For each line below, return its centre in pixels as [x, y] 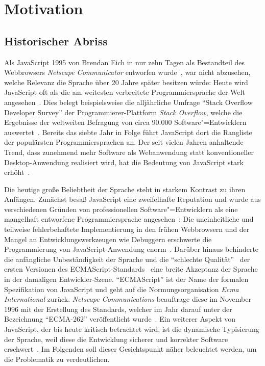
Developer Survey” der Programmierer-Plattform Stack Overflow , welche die [123, 112]
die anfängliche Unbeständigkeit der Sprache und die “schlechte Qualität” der [127, 259]
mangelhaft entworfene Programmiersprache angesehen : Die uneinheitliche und [129, 219]
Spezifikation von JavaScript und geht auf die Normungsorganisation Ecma [122, 289]
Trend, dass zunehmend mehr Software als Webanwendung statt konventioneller [129, 152]
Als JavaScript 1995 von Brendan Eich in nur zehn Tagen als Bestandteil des [124, 62]
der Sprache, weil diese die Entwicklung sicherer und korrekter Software [116, 339]
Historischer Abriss [56, 41]
